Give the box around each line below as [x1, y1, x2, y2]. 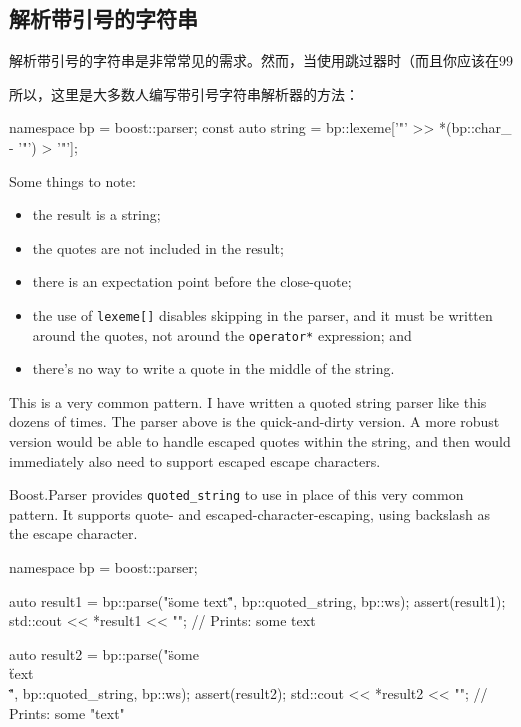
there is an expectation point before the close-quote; [32, 271, 352, 292]
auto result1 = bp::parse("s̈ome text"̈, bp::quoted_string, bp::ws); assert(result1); [9, 590, 506, 611]
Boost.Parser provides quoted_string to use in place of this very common [9, 484, 464, 505]
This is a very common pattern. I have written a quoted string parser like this [9, 391, 487, 412]
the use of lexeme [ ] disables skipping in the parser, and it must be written [32, 304, 493, 325]
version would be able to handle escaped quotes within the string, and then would [9, 431, 511, 452]
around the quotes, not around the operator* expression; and [32, 324, 412, 345]
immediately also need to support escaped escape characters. [9, 450, 381, 471]
